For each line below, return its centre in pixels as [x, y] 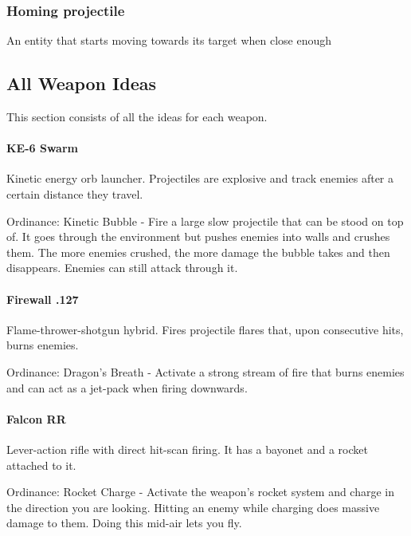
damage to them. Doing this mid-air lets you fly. [124, 523]
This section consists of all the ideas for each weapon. [137, 117]
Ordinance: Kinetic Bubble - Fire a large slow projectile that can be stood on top [205, 221]
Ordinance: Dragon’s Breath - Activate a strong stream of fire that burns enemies [205, 371]
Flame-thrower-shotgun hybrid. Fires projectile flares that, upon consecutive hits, [205, 329]
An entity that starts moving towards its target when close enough [169, 40]
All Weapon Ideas [81, 83]
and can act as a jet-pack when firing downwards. [127, 387]
